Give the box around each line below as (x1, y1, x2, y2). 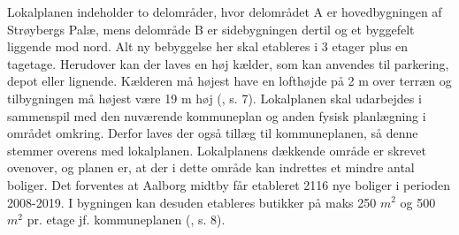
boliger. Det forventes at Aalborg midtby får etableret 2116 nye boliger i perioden (7, 175, 451, 193)
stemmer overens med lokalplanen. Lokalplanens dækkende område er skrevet (7, 140, 426, 159)
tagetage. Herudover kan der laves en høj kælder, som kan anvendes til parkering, (7, 54, 449, 72)
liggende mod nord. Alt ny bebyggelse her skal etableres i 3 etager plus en (7, 37, 409, 56)
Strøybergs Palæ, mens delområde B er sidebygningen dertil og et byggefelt (7, 19, 415, 38)
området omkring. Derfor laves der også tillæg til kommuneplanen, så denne (7, 124, 418, 142)
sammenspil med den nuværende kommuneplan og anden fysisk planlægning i (7, 106, 426, 125)
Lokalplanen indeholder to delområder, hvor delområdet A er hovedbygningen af (7, 3, 442, 20)
